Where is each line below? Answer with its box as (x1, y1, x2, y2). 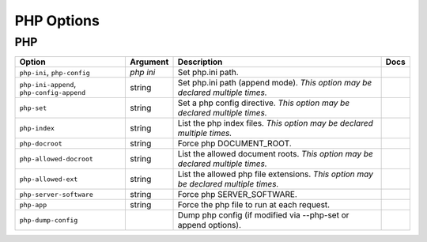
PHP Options (14, 12, 100, 29)
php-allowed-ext (19, 175, 78, 183)
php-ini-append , (19, 78, 77, 89)
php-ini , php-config (19, 67, 90, 78)
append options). (177, 220, 241, 231)
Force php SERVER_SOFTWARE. (177, 189, 298, 200)
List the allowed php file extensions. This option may (177, 168, 373, 180)
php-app (19, 200, 47, 209)
